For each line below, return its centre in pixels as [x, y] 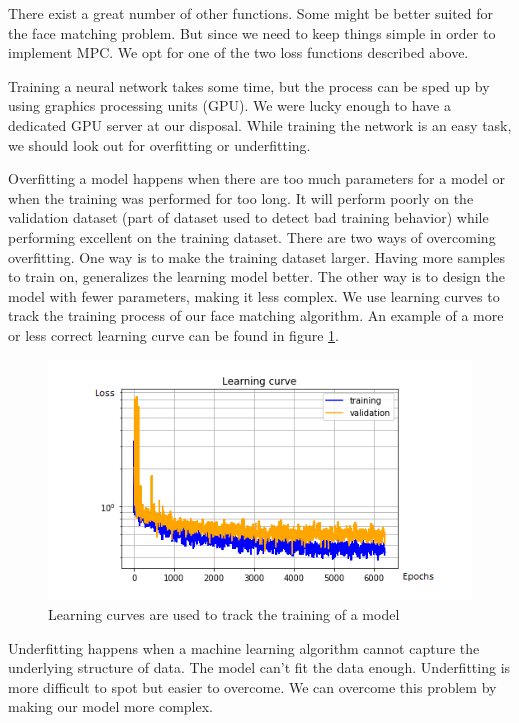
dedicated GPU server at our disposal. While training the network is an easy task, [260, 124]
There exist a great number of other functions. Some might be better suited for [251, 13]
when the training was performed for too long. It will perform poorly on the [241, 197]
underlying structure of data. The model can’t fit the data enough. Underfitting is [259, 667]
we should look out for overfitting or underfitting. [159, 144]
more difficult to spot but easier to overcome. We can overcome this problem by [252, 686]
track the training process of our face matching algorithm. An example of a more [256, 315]
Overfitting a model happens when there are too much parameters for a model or [257, 178]
